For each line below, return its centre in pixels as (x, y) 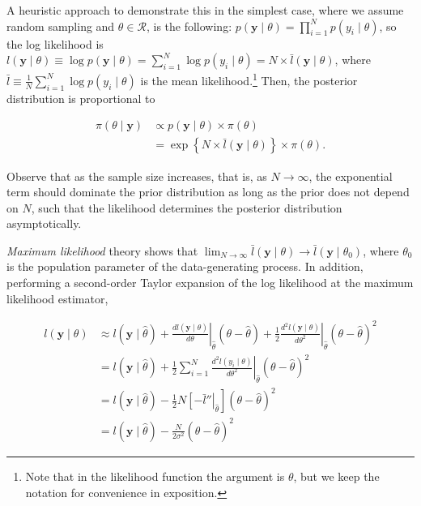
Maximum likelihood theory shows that (102, 250)
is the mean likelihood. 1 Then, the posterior (249, 79)
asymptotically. (44, 223)
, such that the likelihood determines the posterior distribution (187, 207)
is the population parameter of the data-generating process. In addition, (185, 266)
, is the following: (189, 26)
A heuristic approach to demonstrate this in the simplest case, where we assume (205, 10)
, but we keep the (336, 476)
